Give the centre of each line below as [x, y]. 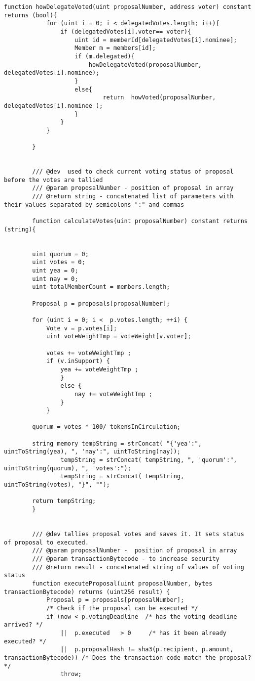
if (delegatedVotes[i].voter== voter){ [126, 31]
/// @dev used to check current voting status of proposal [133, 172]
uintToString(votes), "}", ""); [57, 485]
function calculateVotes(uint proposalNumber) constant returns [140, 221]
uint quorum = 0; [60, 254]
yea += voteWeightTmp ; [99, 369]
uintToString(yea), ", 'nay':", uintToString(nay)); [92, 452]
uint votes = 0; [59, 262]
